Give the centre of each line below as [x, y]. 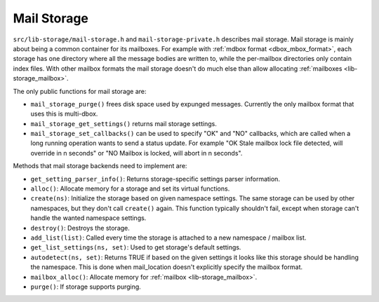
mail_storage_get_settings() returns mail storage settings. [124, 123]
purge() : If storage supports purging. [86, 287]
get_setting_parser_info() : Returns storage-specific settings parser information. [155, 179]
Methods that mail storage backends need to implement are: [100, 166]
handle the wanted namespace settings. [88, 218]
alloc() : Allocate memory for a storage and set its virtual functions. [130, 188]
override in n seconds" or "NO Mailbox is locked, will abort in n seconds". [137, 153]
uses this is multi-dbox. [64, 114]
